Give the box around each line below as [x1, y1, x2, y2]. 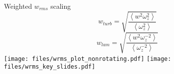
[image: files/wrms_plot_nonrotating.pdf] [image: [4, 55, 172, 62]
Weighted [4, 1, 32, 11]
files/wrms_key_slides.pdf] [4, 63, 96, 71]
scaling [50, 1, 71, 11]
